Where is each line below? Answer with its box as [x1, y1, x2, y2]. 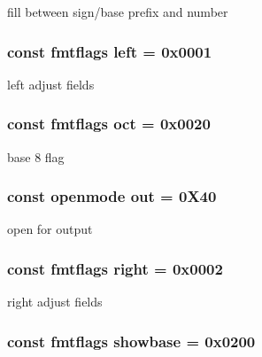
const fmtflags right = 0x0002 [7, 257, 223, 279]
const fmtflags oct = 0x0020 [7, 113, 211, 135]
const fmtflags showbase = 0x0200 [7, 330, 256, 352]
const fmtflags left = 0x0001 [7, 40, 212, 62]
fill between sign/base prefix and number [7, 3, 228, 20]
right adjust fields [7, 292, 103, 311]
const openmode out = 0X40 [7, 185, 217, 207]
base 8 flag [7, 147, 65, 166]
